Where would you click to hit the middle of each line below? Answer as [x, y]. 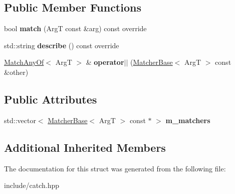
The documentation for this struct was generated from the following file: [115, 168]
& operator [105, 62]
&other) [16, 72]
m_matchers [188, 120]
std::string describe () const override [62, 45]
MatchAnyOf [24, 62]
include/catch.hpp [32, 185]
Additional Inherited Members [85, 147]
